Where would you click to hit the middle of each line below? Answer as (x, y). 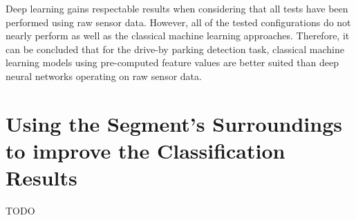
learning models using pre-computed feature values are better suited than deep (172, 62)
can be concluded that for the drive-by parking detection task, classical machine (175, 49)
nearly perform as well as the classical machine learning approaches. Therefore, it (178, 36)
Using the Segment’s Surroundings (174, 123)
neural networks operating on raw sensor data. (104, 76)
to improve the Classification (146, 150)
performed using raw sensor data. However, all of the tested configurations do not (178, 22)
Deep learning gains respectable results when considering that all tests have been (177, 8)
